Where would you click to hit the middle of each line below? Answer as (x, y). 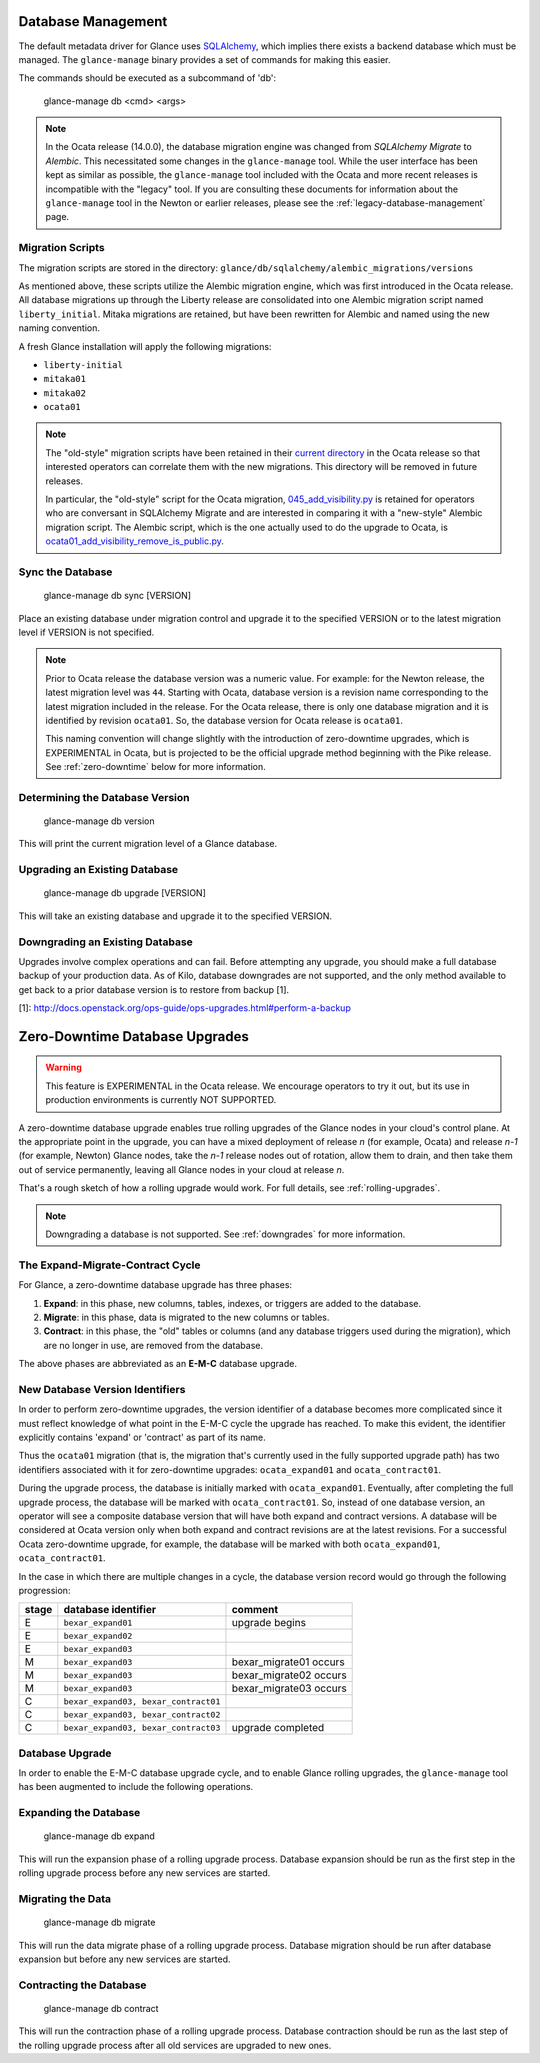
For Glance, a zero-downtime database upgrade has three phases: (155, 1285)
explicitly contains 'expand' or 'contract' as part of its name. (142, 1437)
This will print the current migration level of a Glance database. (148, 844)
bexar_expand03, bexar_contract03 (142, 1727)
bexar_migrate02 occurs (289, 1675)
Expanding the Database (79, 1813)
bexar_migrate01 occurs (288, 1662)
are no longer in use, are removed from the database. (153, 1345)
